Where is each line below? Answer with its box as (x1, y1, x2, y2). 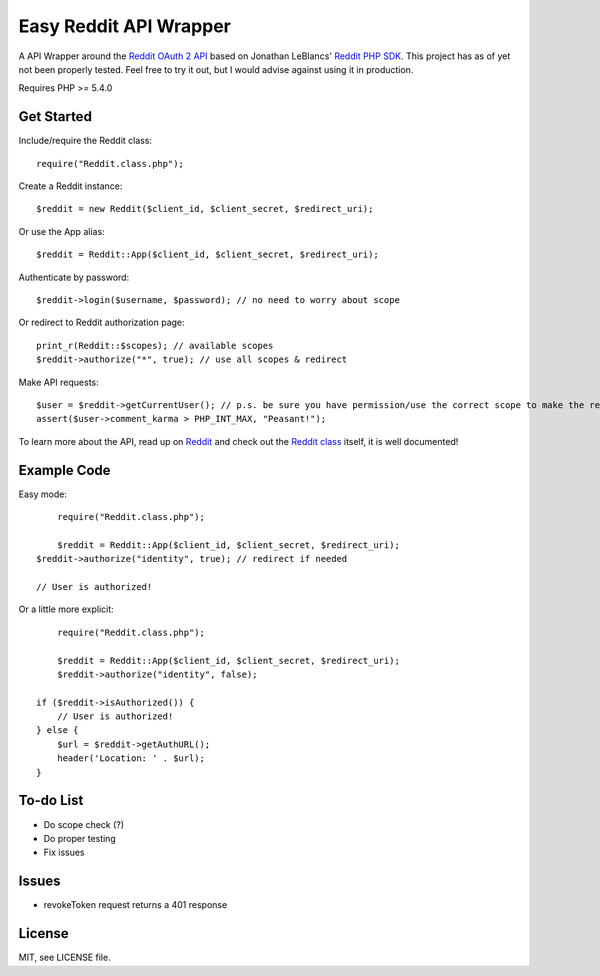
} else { (36, 725, 79, 736)
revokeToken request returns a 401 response (43, 899, 228, 911)
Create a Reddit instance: (18, 180, 123, 192)
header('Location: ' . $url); (56, 753, 205, 764)
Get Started (18, 108, 92, 125)
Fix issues (43, 846, 85, 859)
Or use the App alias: (18, 225, 105, 237)
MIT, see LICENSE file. (18, 951, 111, 964)
